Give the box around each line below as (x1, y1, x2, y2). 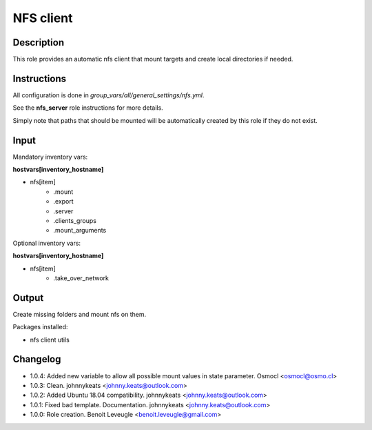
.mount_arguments (53, 226, 107, 235)
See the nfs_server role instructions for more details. (12, 104, 163, 112)
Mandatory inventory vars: (12, 153, 88, 161)
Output (12, 292, 44, 304)
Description (12, 37, 65, 48)
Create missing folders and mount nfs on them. (12, 310, 147, 318)
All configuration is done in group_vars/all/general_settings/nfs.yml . (12, 90, 205, 99)
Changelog (12, 353, 61, 365)
